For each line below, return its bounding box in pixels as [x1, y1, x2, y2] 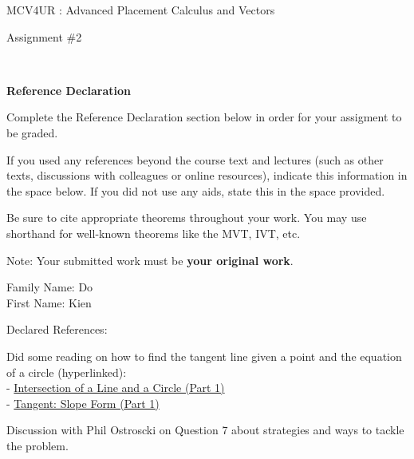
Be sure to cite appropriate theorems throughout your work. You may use [6, 209, 367, 226]
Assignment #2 [6, 28, 82, 45]
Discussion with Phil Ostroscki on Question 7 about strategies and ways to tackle [6, 421, 404, 438]
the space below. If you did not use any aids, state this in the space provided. [6, 182, 385, 199]
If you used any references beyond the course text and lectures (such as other [6, 151, 384, 168]
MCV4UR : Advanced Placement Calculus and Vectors [6, 2, 275, 18]
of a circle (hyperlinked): [6, 363, 127, 380]
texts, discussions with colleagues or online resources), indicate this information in [6, 167, 408, 184]
